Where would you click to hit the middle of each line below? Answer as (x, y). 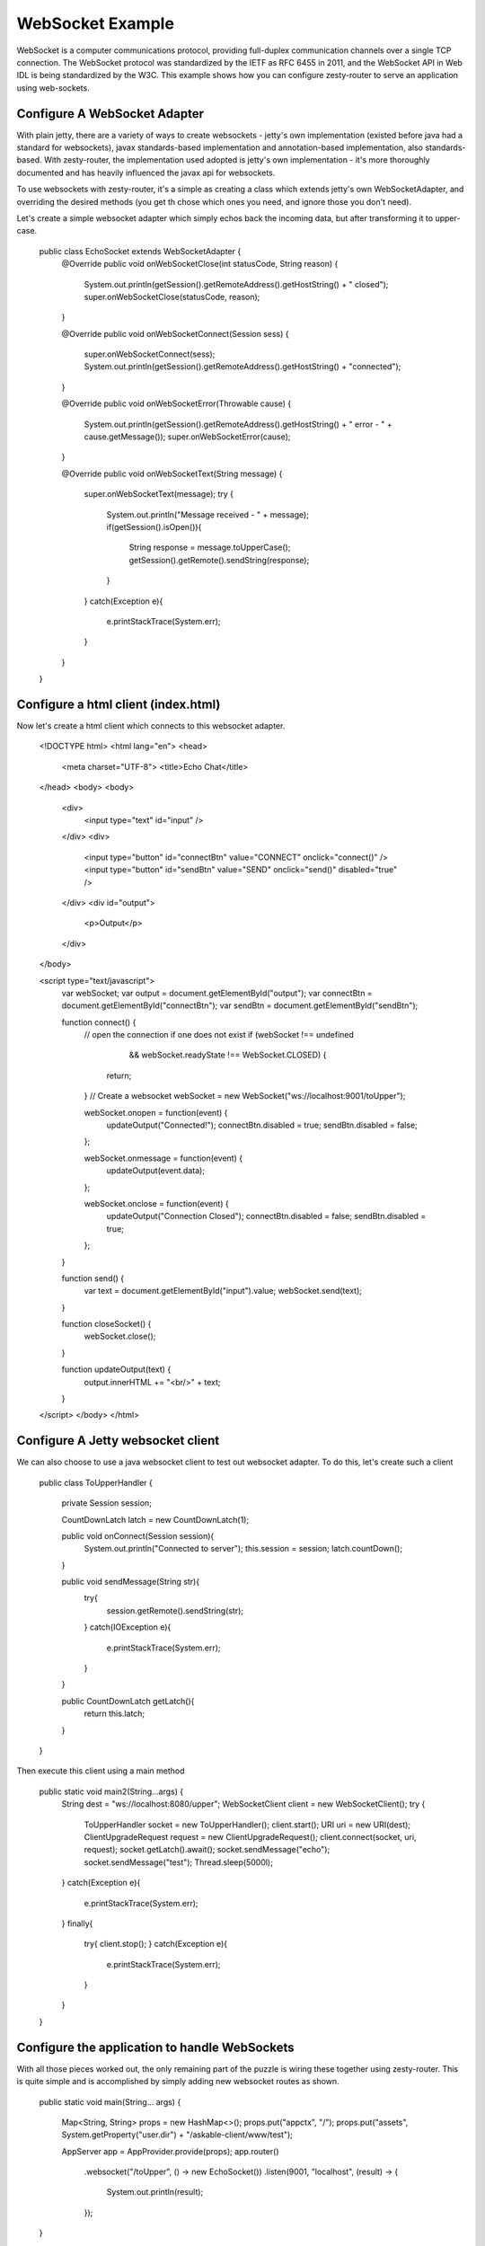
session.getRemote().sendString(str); (175, 1610)
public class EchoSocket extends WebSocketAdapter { (140, 251)
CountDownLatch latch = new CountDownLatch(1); (155, 1519)
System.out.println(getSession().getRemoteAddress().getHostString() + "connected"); (242, 367)
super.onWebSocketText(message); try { (159, 494)
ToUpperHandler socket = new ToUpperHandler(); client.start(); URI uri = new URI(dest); (247, 1825)
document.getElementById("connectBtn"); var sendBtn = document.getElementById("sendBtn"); (240, 1005)
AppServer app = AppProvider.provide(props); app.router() (170, 2151)
